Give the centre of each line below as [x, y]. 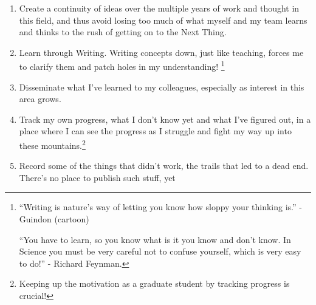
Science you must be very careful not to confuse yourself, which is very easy [160, 251]
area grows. [40, 99]
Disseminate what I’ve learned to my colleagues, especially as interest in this [162, 87]
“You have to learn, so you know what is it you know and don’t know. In [155, 239]
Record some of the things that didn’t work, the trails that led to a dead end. [164, 166]
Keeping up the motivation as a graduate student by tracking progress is [154, 283]
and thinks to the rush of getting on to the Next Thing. [123, 32]
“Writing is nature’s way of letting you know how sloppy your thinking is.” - [160, 207]
